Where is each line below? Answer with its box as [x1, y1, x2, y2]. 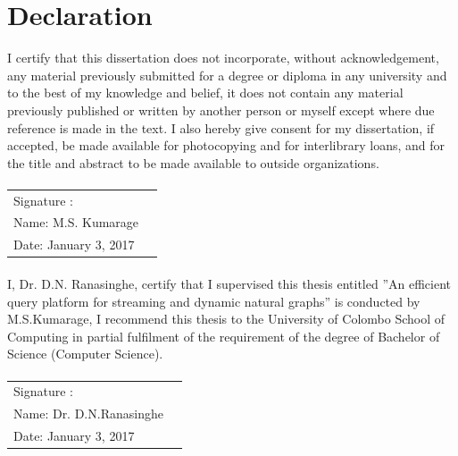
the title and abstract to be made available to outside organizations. [7, 153, 379, 172]
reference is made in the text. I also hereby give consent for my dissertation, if [7, 118, 435, 137]
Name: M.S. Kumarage [13, 213, 139, 232]
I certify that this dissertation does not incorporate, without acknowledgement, [7, 48, 439, 67]
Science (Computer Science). [7, 344, 163, 363]
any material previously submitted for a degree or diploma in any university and [7, 65, 447, 84]
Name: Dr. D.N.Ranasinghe [13, 404, 163, 423]
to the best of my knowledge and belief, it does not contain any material [7, 83, 404, 102]
